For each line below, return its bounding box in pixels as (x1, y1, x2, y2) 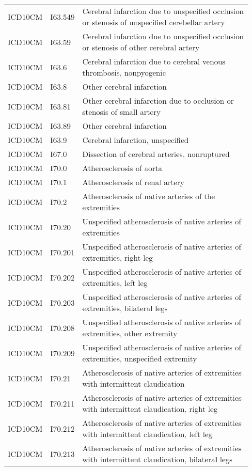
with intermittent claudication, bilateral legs (82, 454, 233, 465)
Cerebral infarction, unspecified (82, 134, 189, 145)
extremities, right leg (82, 252, 153, 263)
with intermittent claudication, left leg (82, 428, 213, 440)
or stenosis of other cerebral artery (82, 42, 200, 53)
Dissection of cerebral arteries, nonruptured (82, 148, 230, 159)
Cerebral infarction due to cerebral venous (82, 56, 226, 67)
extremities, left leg (82, 277, 148, 288)
